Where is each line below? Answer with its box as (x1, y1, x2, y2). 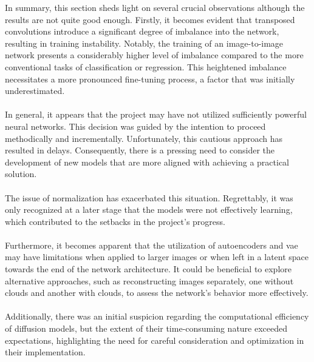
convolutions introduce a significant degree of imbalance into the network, (5, 25, 279, 38)
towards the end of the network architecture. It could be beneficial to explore (5, 263, 292, 275)
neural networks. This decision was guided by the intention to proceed (5, 119, 266, 132)
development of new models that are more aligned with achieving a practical (5, 155, 290, 168)
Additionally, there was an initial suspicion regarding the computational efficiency (5, 310, 309, 323)
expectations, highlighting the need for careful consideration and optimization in (5, 334, 304, 346)
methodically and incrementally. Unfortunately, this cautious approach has (5, 132, 282, 144)
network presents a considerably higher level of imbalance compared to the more (5, 49, 304, 61)
